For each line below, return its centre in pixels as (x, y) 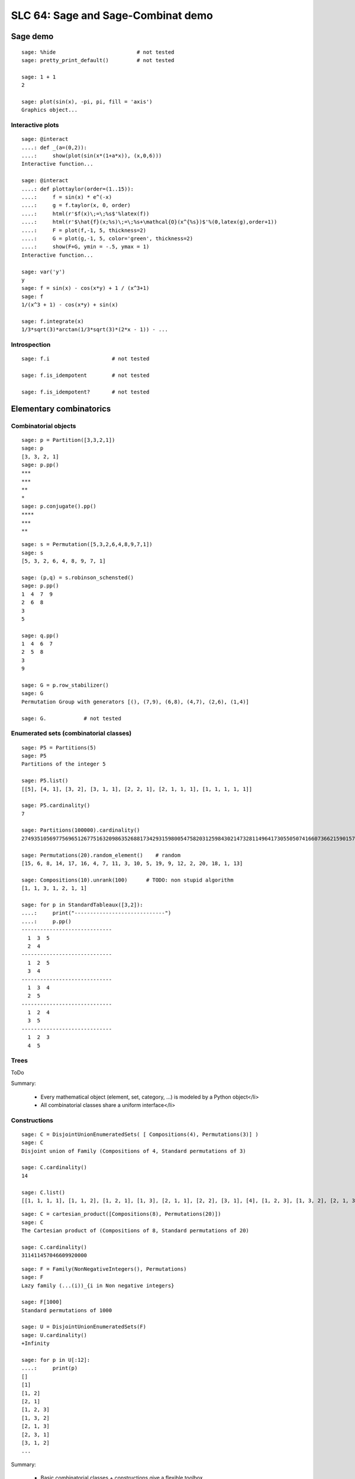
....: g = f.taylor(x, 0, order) (76, 205)
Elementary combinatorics (61, 408)
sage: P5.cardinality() (56, 805)
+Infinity (35, 1344)
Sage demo (32, 36)
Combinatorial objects (43, 426)
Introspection (31, 345)
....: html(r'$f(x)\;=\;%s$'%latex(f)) (85, 214)
